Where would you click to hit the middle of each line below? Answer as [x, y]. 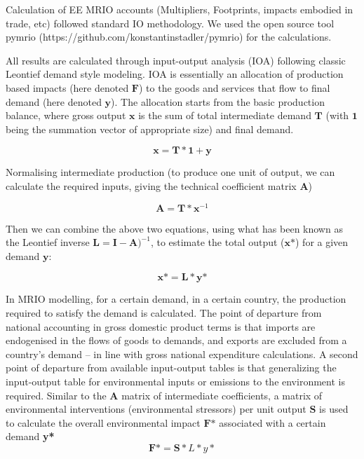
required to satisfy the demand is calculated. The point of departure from [164, 312]
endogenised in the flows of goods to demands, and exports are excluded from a [176, 340]
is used [334, 409]
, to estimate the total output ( [217, 242]
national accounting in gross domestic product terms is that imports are [161, 326]
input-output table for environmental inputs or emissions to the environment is [175, 381]
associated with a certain [272, 422]
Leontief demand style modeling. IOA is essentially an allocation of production [175, 74]
